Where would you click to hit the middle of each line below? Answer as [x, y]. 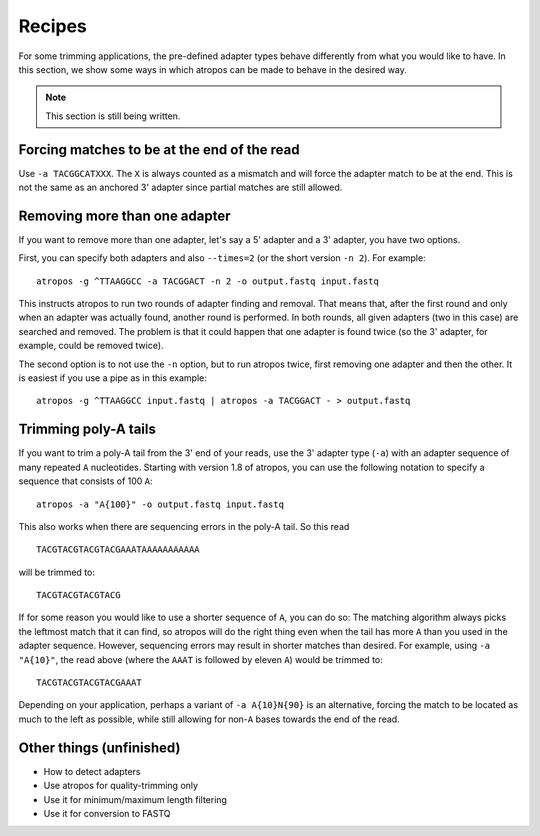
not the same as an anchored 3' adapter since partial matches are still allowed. [180, 187]
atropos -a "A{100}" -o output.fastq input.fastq [160, 504]
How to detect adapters [92, 771]
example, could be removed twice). [91, 346]
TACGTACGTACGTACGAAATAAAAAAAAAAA [118, 549]
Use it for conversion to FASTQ [107, 813]
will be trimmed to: [56, 572]
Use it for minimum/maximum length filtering [135, 799]
